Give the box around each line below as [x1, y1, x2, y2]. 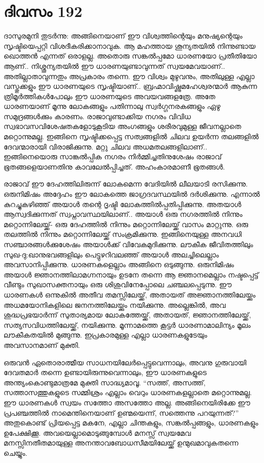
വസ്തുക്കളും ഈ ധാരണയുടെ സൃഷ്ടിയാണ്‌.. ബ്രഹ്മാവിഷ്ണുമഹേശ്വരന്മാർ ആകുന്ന [4, 81, 257, 91]
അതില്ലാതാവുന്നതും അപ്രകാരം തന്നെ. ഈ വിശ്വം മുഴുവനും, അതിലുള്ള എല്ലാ [4, 70, 255, 81]
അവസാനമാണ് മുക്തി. [4, 339, 80, 350]
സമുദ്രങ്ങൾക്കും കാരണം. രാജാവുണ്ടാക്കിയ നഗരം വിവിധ [4, 110, 191, 121]
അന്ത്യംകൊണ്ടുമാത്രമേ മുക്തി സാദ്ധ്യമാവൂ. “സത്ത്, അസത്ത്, [4, 377, 206, 387]
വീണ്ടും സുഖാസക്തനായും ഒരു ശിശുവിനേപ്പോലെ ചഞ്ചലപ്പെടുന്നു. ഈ [4, 279, 232, 290]
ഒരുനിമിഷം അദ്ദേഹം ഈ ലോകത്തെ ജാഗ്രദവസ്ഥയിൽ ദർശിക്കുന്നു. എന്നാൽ [4, 189, 260, 199]
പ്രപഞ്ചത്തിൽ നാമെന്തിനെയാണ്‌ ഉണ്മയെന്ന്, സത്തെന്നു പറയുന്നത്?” [4, 407, 239, 418]
